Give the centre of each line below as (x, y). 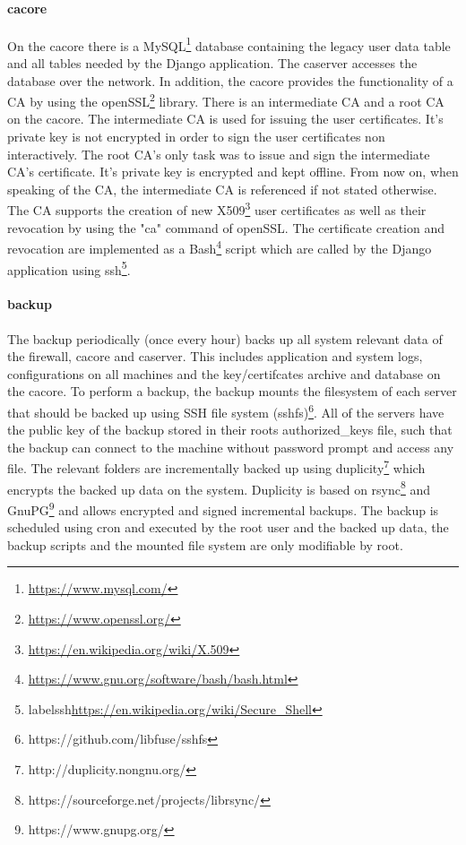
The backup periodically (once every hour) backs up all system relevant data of (225, 338)
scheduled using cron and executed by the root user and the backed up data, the (228, 527)
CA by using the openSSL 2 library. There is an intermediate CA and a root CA (226, 100)
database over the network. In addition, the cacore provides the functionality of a (230, 80)
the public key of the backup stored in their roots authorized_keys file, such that (230, 430)
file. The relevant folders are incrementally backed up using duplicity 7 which (216, 467)
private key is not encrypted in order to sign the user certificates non (196, 137)
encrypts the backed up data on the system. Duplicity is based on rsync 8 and (219, 487)
